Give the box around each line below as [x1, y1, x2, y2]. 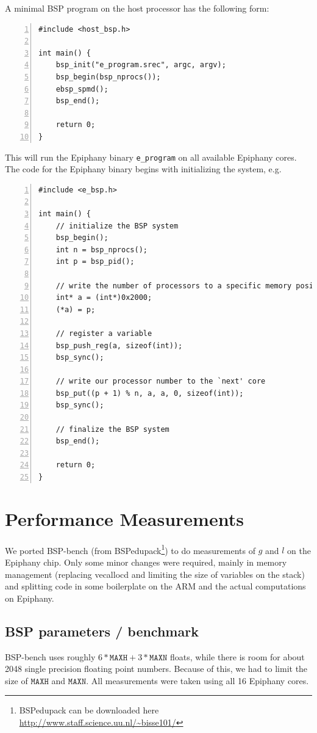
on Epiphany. [5, 591, 54, 604]
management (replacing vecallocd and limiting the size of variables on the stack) [5, 567, 305, 580]
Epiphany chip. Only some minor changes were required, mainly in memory [5, 556, 287, 568]
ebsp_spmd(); [55, 84, 109, 93]
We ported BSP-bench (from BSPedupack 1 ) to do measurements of [5, 542, 255, 556]
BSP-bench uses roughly [5, 650, 96, 663]
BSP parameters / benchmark [5, 621, 199, 640]
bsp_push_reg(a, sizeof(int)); [55, 341, 183, 350]
